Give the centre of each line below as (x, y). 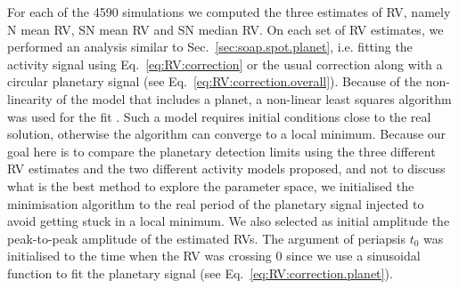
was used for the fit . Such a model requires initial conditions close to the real (219, 116)
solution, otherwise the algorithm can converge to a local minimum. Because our (227, 134)
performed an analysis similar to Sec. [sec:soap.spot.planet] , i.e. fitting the (210, 47)
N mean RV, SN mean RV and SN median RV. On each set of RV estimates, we (225, 29)
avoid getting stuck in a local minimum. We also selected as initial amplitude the (229, 221)
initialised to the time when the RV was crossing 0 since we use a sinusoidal (214, 256)
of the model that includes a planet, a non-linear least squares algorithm (254, 98)
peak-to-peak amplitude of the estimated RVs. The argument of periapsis (207, 238)
